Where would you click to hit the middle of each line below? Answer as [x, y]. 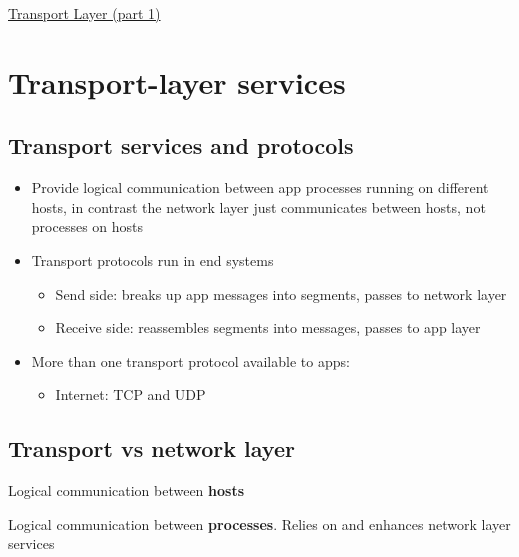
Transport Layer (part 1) [84, 13]
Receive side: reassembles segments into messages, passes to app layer [268, 327]
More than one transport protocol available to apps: [190, 360]
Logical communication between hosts [126, 490]
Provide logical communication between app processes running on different [260, 187]
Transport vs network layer [151, 448]
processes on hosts [87, 226]
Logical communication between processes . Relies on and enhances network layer [259, 523]
